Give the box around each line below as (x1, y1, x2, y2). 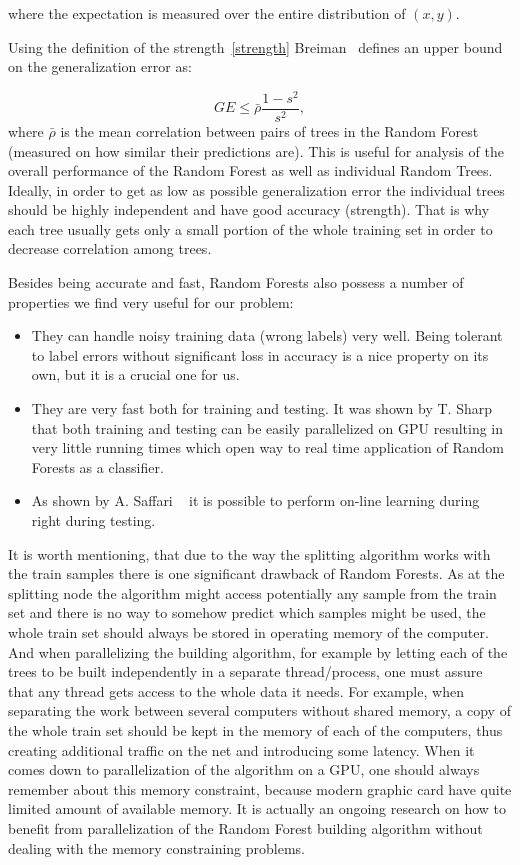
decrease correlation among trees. (8, 238, 212, 259)
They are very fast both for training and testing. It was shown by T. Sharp (31, 398, 492, 419)
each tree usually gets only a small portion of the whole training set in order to (8, 218, 493, 239)
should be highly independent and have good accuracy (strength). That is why (8, 199, 490, 220)
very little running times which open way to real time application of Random (31, 437, 504, 458)
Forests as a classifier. (31, 456, 164, 477)
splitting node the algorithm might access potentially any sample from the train (8, 582, 497, 603)
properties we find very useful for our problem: (8, 291, 294, 312)
